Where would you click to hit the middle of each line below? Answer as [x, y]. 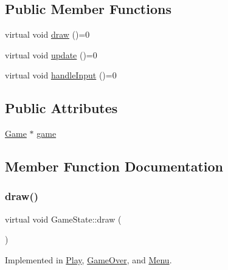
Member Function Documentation [114, 166]
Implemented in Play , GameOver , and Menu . [88, 259]
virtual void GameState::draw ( [63, 219]
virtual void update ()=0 [51, 54]
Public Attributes [61, 108]
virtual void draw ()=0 [47, 34]
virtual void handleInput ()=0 [61, 75]
